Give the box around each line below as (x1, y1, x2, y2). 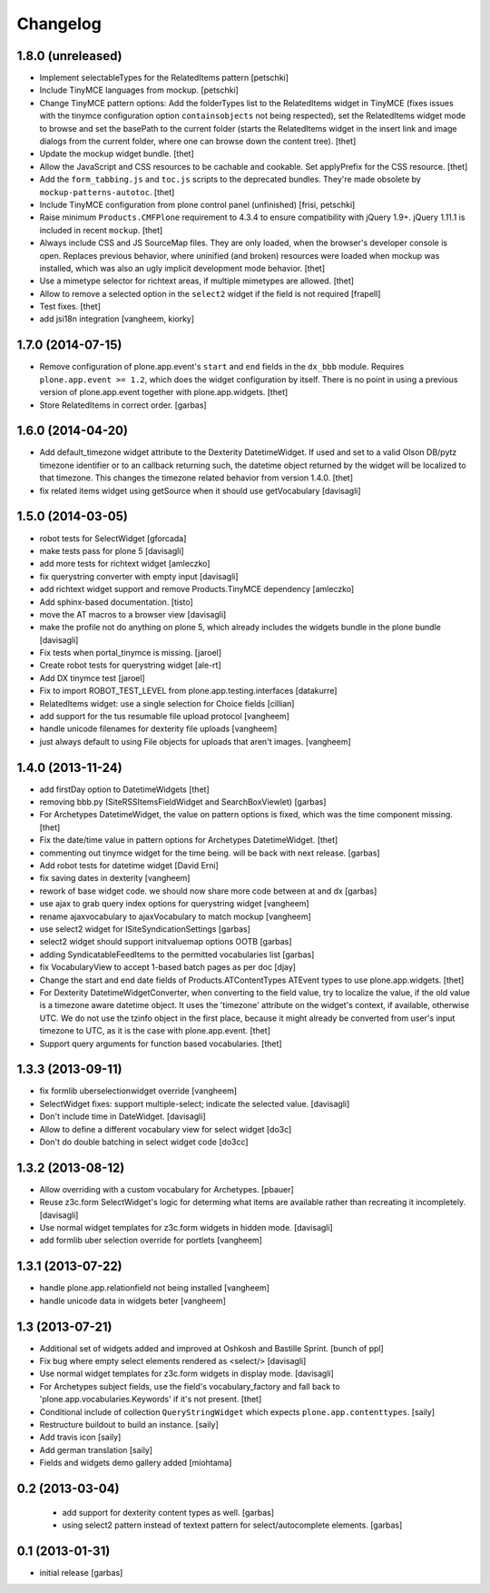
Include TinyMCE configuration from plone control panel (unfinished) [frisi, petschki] (39, 199, 356, 210)
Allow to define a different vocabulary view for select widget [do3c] (39, 1123, 292, 1134)
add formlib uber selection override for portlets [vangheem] (39, 1235, 263, 1246)
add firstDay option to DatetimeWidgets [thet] (39, 784, 210, 795)
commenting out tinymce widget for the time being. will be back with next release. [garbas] (39, 847, 380, 858)
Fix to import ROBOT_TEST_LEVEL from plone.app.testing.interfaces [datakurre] (39, 686, 338, 697)
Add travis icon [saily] (39, 1431, 122, 1443)
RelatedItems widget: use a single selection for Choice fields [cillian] (39, 698, 295, 708)
